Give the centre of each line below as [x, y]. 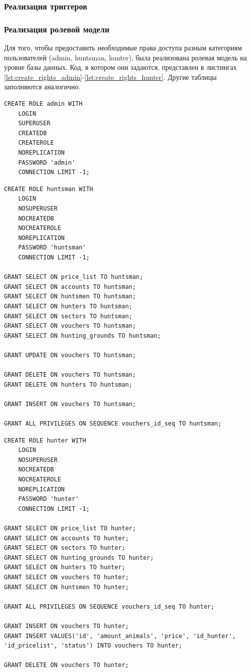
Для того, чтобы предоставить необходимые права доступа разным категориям [123, 48]
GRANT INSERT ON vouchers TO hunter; [66, 626]
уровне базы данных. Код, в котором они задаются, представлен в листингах [121, 67]
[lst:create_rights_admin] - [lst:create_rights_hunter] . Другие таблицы [110, 77]
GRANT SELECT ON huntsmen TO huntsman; [70, 297]
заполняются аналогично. [42, 87]
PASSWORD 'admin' [47, 162]
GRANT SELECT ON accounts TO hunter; [66, 538]
